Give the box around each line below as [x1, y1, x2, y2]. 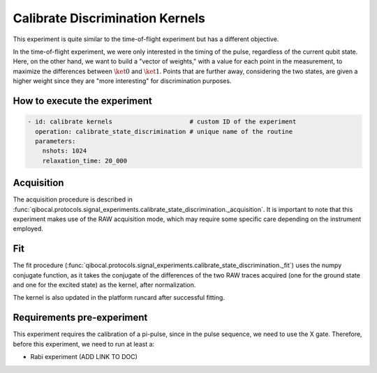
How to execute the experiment [13, 95, 153, 107]
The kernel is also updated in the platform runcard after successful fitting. [13, 294, 225, 302]
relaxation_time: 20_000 [42, 157, 128, 165]
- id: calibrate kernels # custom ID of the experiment [27, 118, 297, 125]
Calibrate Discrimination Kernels [13, 10, 206, 26]
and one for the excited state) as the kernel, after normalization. [13, 281, 196, 289]
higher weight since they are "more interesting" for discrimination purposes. [13, 77, 232, 85]
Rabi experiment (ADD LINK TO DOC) [30, 353, 138, 361]
